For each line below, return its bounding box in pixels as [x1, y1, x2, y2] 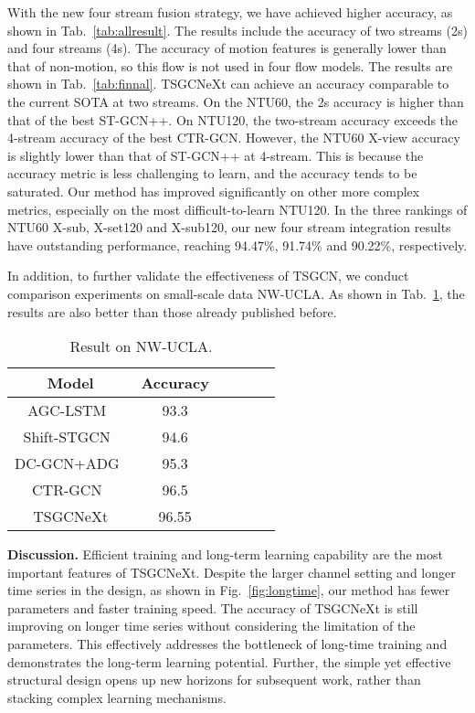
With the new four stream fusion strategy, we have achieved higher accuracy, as [7, 3, 453, 21]
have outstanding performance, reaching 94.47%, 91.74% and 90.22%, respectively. [7, 235, 468, 254]
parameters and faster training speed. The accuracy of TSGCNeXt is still [7, 598, 418, 617]
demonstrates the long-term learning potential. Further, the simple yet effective [7, 652, 451, 671]
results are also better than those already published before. [7, 302, 337, 321]
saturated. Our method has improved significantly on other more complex [7, 181, 420, 200]
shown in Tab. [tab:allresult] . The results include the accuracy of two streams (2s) [7, 20, 468, 39]
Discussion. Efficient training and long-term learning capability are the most [7, 545, 443, 564]
